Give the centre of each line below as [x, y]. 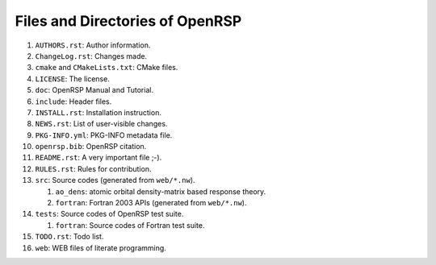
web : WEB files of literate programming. [101, 248]
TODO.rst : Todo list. [69, 237]
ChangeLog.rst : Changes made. [91, 56]
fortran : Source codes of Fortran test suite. [130, 225]
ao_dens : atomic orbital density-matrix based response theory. [161, 191]
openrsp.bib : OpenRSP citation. [91, 147]
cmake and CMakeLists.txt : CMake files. [107, 68]
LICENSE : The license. [73, 79]
